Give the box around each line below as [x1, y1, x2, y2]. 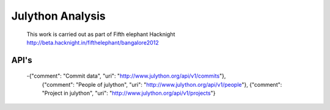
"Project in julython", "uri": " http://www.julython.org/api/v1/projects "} [42, 89, 216, 97]
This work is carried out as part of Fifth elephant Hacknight [26, 31, 175, 38]
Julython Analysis [11, 9, 106, 23]
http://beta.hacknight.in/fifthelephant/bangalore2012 [26, 38, 159, 46]
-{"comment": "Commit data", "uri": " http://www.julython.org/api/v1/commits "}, [26, 72, 226, 79]
